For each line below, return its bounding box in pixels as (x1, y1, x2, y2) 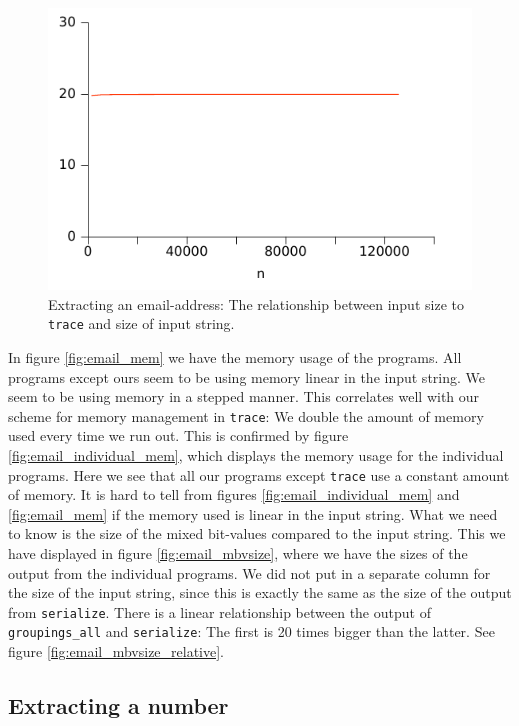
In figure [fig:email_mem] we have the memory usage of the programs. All (8, 346, 462, 367)
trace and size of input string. (48, 313, 235, 334)
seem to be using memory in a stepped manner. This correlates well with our (8, 386, 480, 407)
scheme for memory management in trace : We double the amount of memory (8, 405, 484, 426)
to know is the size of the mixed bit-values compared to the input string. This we (8, 523, 506, 544)
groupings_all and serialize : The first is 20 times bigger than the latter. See (8, 621, 495, 642)
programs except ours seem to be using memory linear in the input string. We (8, 366, 485, 387)
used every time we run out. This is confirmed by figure (8, 425, 349, 446)
